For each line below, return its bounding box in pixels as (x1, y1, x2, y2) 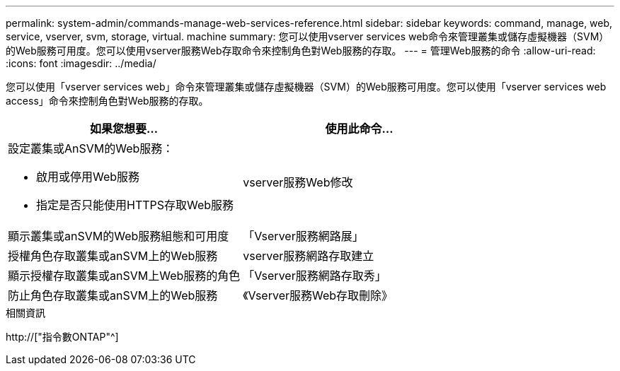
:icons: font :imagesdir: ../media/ (6, 57, 156, 69)
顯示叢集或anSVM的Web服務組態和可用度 (8, 229, 229, 243)
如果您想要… (90, 122, 159, 136)
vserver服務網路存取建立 (243, 249, 374, 263)
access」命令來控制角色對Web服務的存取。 (6, 95, 209, 107)
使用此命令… (325, 122, 394, 136)
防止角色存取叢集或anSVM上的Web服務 (8, 288, 218, 302)
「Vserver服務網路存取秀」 (243, 269, 386, 283)
